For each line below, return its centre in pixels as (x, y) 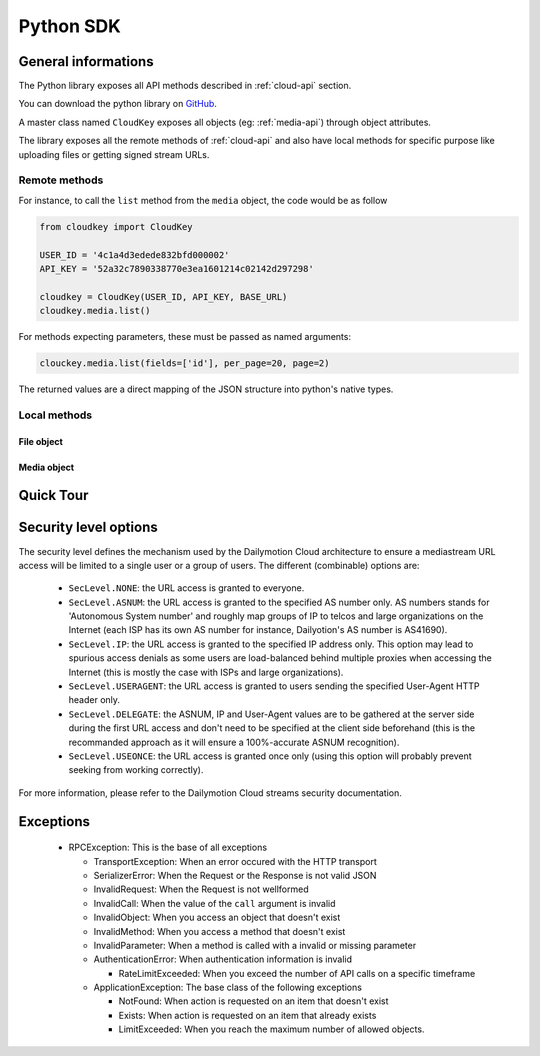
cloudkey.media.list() (95, 311)
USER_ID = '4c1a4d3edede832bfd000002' (134, 254)
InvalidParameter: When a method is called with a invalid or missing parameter (255, 945)
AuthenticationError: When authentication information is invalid (223, 959)
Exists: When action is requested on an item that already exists (247, 1015)
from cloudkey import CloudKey (116, 226)
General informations (86, 61)
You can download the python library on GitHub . (117, 104)
